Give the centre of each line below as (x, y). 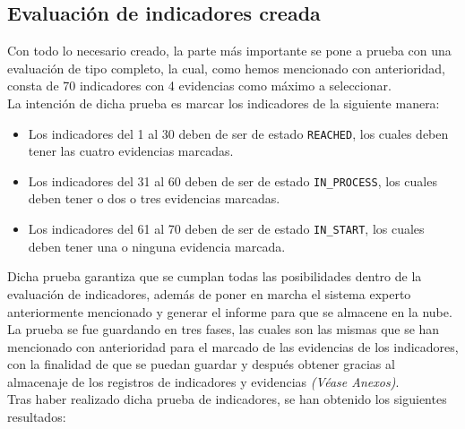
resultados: (37, 417)
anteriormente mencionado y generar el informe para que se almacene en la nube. (230, 311)
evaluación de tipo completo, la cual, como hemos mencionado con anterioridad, (226, 68)
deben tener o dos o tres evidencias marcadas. (154, 198)
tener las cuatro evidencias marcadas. (131, 151)
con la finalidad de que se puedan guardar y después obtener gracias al (201, 364)
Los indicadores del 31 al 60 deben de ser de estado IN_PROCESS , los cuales (232, 180)
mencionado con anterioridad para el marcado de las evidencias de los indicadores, (233, 346)
